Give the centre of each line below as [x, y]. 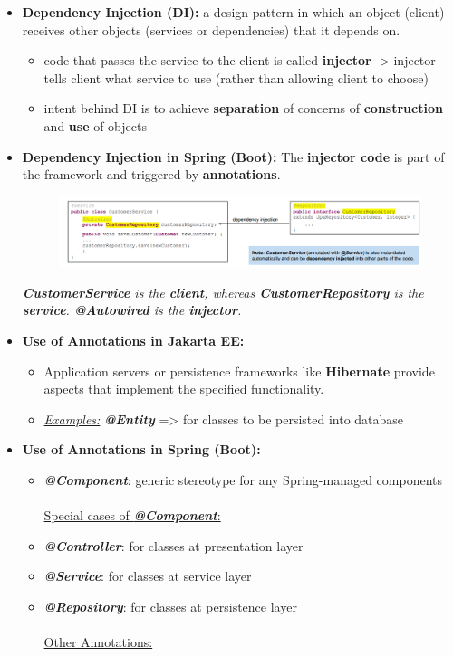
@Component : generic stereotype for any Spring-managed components [243, 480]
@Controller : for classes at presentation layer [173, 545]
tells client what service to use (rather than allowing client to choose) [236, 77]
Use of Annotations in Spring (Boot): [141, 449]
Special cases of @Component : [132, 515]
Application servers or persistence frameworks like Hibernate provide [239, 371]
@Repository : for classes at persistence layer [170, 607]
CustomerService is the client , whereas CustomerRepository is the [223, 292]
